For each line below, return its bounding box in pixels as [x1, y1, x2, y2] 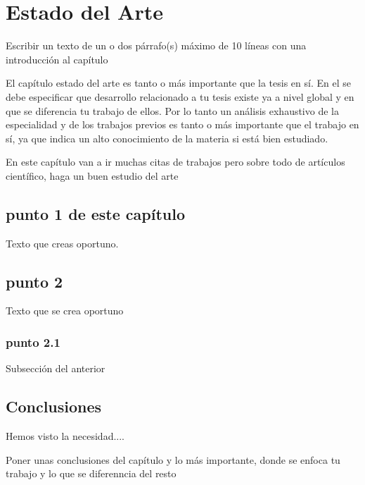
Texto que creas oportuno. [6, 235, 119, 250]
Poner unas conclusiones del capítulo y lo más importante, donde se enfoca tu [6, 452, 340, 467]
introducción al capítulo [6, 51, 108, 66]
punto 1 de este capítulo [6, 202, 186, 224]
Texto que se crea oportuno [6, 303, 124, 318]
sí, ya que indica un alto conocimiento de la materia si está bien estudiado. [6, 130, 328, 145]
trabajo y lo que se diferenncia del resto [6, 466, 177, 481]
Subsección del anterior [6, 361, 105, 376]
